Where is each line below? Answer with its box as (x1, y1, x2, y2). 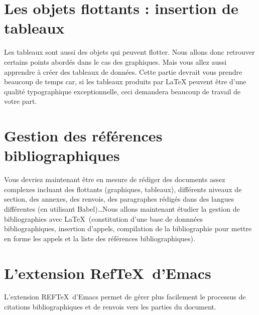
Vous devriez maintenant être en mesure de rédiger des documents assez (4, 174, 225, 185)
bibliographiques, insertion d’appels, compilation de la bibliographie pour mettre (4, 223, 252, 234)
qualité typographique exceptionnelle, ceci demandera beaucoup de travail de (4, 86, 241, 96)
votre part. (4, 96, 37, 106)
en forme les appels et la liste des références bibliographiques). (4, 233, 195, 243)
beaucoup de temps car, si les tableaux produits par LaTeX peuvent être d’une (4, 76, 246, 87)
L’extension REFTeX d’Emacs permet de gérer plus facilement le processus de (4, 291, 246, 302)
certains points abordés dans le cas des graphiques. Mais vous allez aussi (4, 56, 227, 67)
